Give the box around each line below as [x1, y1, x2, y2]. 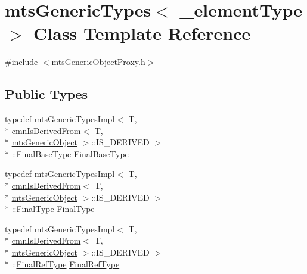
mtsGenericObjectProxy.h [51, 55, 145, 68]
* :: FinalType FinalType [5, 203, 95, 215]
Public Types [5, 85, 88, 103]
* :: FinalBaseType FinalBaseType [5, 147, 129, 160]
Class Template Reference [33, 21, 251, 45]
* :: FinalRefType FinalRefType [5, 257, 120, 270]
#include [5, 55, 38, 68]
